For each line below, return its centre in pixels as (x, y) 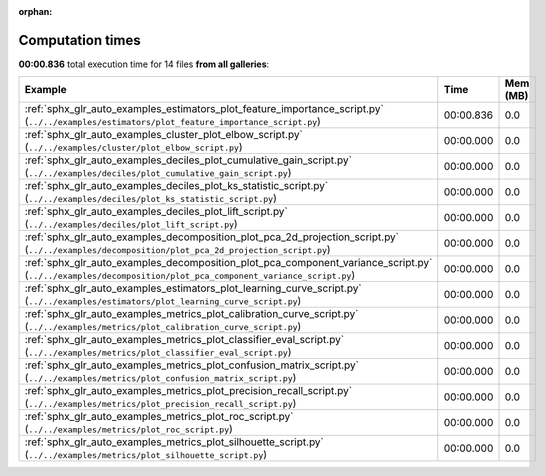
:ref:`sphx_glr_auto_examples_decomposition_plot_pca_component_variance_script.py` (228, 263)
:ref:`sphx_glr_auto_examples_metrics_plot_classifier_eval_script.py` (184, 340)
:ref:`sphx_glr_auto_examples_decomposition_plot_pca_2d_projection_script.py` (212, 237)
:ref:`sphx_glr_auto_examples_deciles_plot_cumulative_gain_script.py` (188, 160)
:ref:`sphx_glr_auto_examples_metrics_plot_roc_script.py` (159, 417)
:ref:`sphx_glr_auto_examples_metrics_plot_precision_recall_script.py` (188, 391)
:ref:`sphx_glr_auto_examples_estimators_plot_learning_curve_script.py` (193, 288)
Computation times (79, 40)
